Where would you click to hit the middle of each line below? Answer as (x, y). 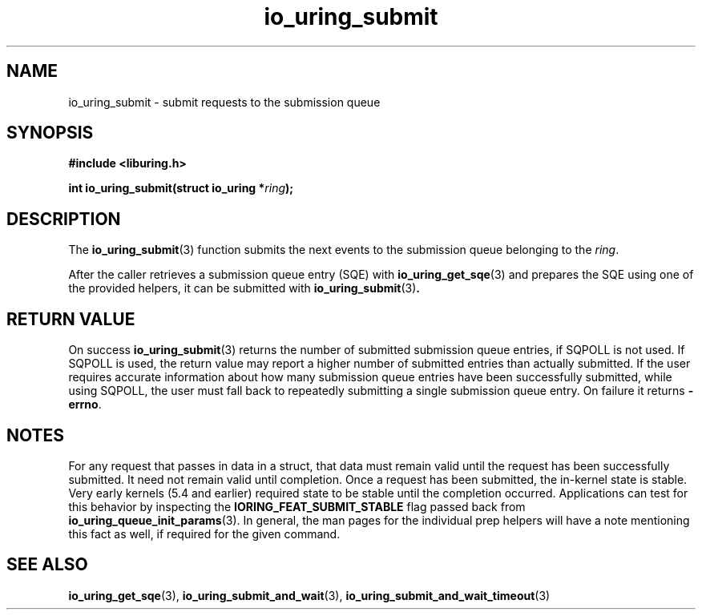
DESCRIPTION (64, 219)
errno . (85, 405)
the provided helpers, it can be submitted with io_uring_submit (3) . (244, 288)
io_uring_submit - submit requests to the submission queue (224, 102)
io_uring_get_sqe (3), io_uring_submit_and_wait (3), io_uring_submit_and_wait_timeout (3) (309, 595)
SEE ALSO (47, 565)
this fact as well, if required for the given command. (204, 533)
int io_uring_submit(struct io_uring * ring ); (181, 188)
